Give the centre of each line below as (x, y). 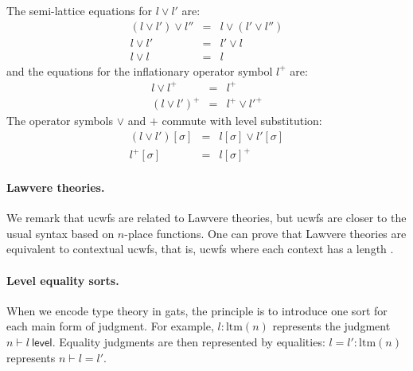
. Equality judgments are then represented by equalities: (189, 342)
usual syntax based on (60, 233)
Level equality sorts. (63, 280)
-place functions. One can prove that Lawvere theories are (265, 233)
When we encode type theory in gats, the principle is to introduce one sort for (197, 310)
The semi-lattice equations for (79, 10)
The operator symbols (60, 121)
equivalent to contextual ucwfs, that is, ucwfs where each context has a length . (200, 249)
